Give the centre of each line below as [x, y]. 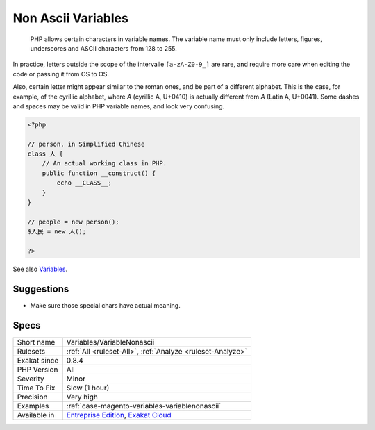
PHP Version [37, 370]
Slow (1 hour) [88, 388]
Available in [36, 415]
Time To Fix [36, 388]
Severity [31, 379]
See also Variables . [40, 269]
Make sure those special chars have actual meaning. [105, 305]
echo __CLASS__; [84, 183]
